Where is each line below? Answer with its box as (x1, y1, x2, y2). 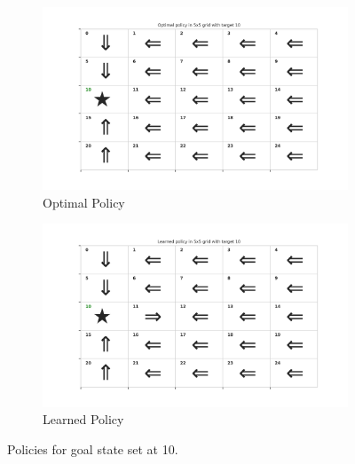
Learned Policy (43, 410, 124, 429)
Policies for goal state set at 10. (7, 439, 178, 458)
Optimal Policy (43, 193, 125, 211)
